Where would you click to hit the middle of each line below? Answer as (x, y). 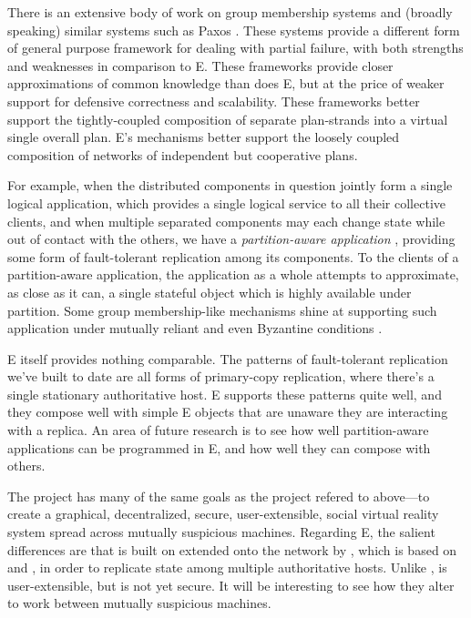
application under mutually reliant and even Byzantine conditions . (195, 328)
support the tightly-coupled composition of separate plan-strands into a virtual (228, 119)
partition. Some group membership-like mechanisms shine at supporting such (222, 310)
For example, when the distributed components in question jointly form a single (230, 185)
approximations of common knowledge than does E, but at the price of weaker (226, 83)
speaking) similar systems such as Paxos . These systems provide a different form (234, 30)
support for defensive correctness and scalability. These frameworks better (214, 101)
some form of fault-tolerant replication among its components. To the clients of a (233, 256)
